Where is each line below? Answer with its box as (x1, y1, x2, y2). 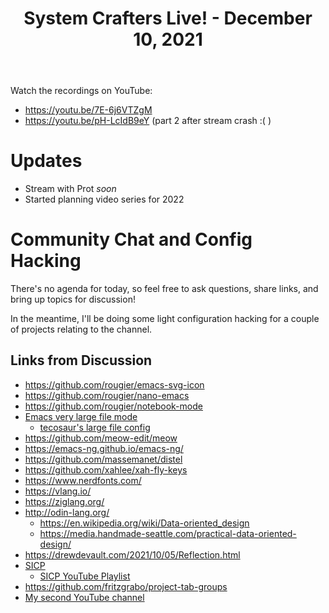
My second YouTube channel (24, 591, 145, 603)
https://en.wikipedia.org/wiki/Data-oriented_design (39, 517, 250, 529)
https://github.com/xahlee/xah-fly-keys (24, 463, 188, 476)
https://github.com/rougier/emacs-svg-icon (24, 378, 205, 391)
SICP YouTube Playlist (39, 570, 131, 582)
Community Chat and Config (10, 228, 253, 251)
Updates (10, 150, 83, 172)
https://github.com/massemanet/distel (24, 453, 183, 465)
